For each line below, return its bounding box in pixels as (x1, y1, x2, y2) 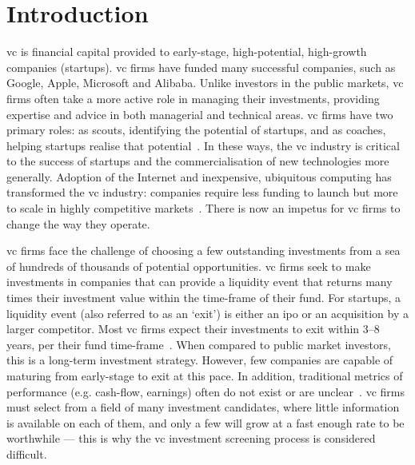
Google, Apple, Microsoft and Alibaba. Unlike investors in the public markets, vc (6, 74, 404, 91)
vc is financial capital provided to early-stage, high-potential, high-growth (6, 43, 367, 60)
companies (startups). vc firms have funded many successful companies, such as (6, 58, 396, 75)
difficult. (6, 445, 47, 462)
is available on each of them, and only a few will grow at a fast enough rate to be (6, 414, 405, 431)
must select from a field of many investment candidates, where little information (6, 399, 400, 415)
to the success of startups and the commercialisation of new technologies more (6, 153, 389, 169)
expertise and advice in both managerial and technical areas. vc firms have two (6, 105, 393, 122)
